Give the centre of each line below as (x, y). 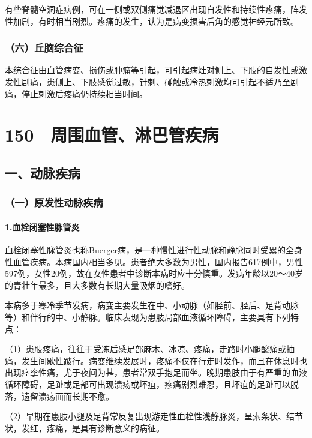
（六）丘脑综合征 (44, 48)
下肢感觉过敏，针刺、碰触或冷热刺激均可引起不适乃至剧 (189, 82)
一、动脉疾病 (43, 172)
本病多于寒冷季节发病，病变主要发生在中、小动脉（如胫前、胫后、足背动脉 (152, 305)
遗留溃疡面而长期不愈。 (67, 396)
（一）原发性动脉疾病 (54, 202)
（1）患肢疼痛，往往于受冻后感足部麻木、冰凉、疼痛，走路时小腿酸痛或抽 (150, 349)
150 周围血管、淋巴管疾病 (112, 135)
